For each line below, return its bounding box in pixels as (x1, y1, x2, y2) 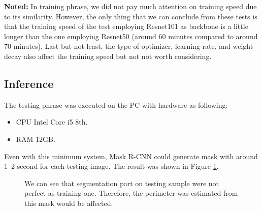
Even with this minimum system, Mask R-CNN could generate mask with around (4, 151, 258, 161)
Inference (4, 75, 54, 91)
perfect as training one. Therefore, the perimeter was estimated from (24, 188, 238, 198)
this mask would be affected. (24, 197, 113, 208)
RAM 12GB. (16, 133, 55, 144)
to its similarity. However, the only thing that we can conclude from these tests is (4, 11, 257, 21)
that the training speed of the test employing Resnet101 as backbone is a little (4, 21, 248, 32)
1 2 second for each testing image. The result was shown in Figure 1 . (4, 161, 219, 171)
